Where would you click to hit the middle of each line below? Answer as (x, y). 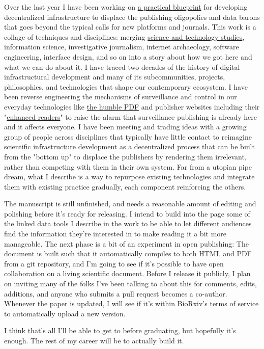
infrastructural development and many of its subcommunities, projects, (115, 77)
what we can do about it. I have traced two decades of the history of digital (122, 66)
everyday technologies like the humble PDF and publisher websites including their (132, 106)
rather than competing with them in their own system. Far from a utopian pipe (128, 166)
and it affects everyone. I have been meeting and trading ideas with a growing (125, 127)
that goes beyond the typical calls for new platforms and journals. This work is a (130, 27)
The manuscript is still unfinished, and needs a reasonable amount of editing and (130, 204)
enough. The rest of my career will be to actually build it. (94, 340)
